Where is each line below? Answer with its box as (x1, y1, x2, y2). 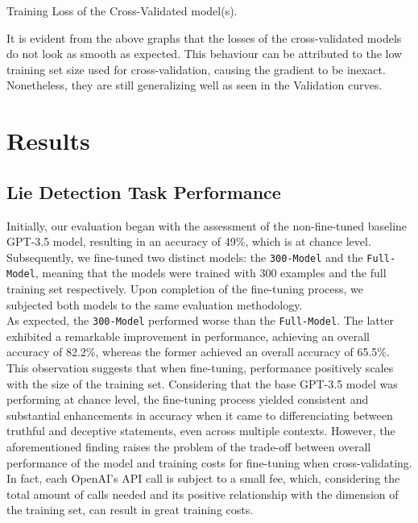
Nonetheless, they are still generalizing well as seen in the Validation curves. (6, 77, 383, 93)
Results (6, 124, 90, 157)
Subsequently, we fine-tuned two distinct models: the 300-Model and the (6, 248, 363, 265)
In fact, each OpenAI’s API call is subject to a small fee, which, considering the (6, 470, 400, 487)
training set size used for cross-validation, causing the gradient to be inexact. (6, 60, 386, 77)
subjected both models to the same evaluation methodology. (6, 296, 303, 313)
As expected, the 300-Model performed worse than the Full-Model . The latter (6, 312, 394, 329)
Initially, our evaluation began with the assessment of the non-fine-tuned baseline (6, 217, 408, 234)
